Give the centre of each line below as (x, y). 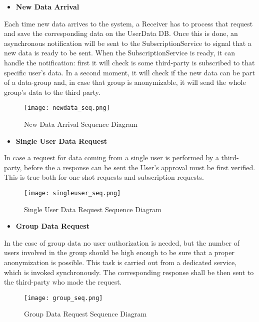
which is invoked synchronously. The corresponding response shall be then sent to (129, 272)
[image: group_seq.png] (63, 298)
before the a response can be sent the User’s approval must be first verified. (140, 167)
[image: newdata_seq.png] (67, 108)
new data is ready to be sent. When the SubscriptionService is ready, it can (120, 53)
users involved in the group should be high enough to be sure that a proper (119, 252)
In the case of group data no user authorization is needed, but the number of (122, 242)
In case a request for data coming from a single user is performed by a (111, 158)
